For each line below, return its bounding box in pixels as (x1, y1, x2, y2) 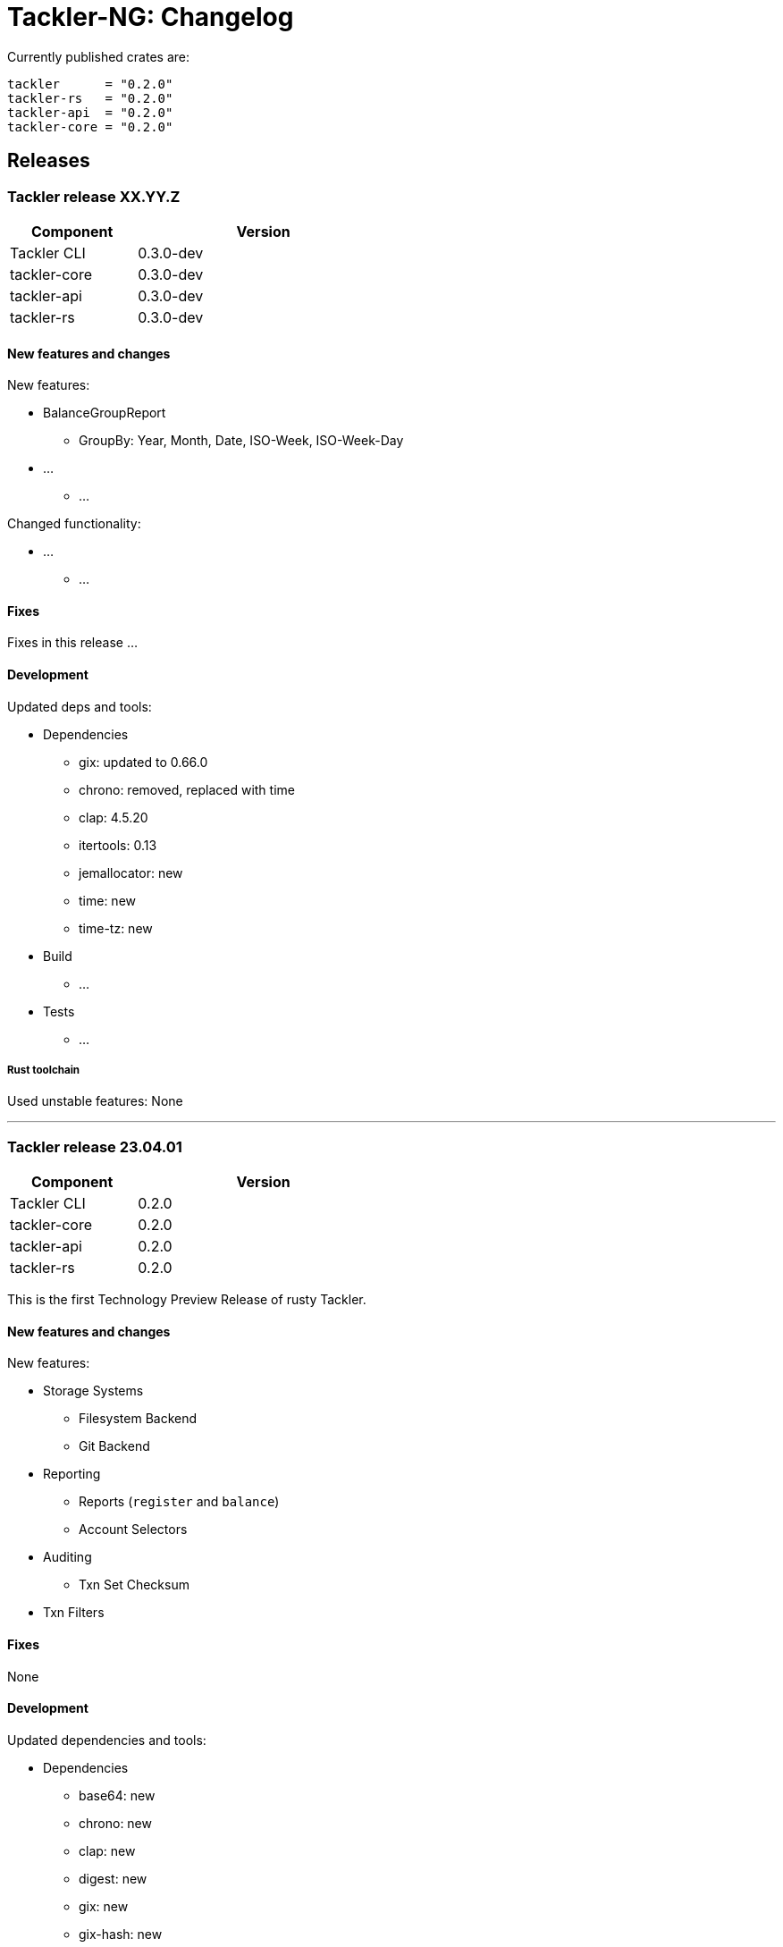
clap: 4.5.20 (79, 809, 148, 825)
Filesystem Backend (79, 1411, 198, 1427)
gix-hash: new (79, 1926, 163, 1942)
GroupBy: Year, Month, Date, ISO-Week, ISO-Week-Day (79, 433, 404, 449)
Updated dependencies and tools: (7, 1732, 206, 1748)
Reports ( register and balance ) (79, 1494, 280, 1510)
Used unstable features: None (7, 1093, 183, 1109)
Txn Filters (43, 1605, 105, 1621)
